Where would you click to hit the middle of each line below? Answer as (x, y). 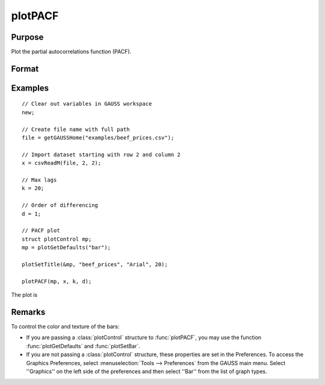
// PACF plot (41, 231)
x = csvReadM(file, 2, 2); (62, 163)
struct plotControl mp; (57, 239)
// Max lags (39, 180)
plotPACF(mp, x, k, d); (57, 281)
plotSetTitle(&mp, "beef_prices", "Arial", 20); (95, 264)
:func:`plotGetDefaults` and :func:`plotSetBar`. (83, 346)
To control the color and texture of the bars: (65, 326)
